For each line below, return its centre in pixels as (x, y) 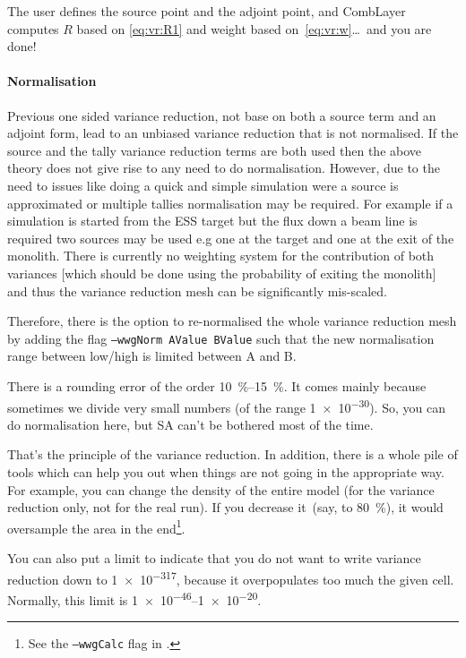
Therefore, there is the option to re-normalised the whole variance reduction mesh (232, 321)
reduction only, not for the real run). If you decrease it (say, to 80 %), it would (225, 507)
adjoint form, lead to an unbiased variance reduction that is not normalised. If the (233, 133)
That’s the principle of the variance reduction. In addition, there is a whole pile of (233, 454)
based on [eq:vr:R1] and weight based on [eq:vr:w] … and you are (254, 28)
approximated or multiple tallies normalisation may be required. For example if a (230, 203)
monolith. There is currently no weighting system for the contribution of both (221, 256)
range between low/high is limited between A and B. (152, 356)
